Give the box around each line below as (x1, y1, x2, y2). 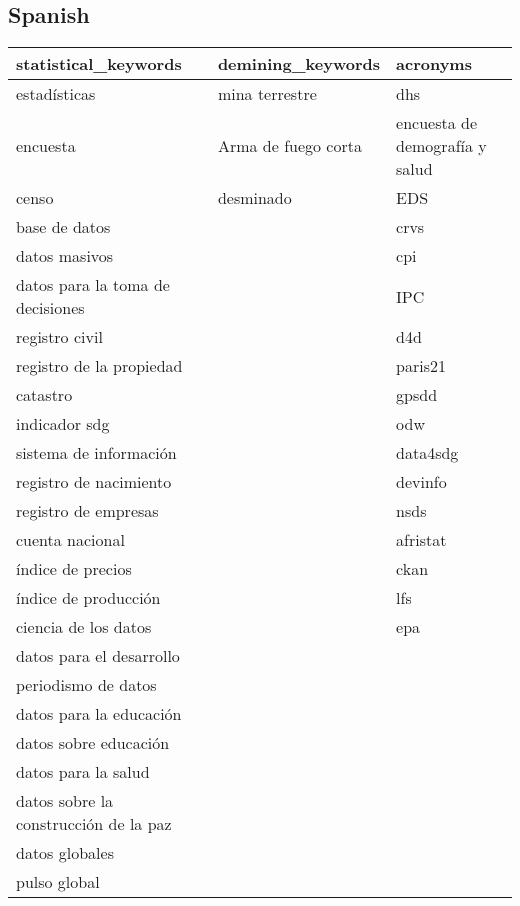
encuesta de (396, 111, 477, 135)
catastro (16, 383, 73, 407)
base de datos (16, 215, 111, 239)
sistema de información (16, 441, 177, 465)
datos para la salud (16, 760, 150, 784)
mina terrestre (217, 82, 317, 106)
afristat (396, 528, 447, 552)
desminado (217, 186, 292, 210)
